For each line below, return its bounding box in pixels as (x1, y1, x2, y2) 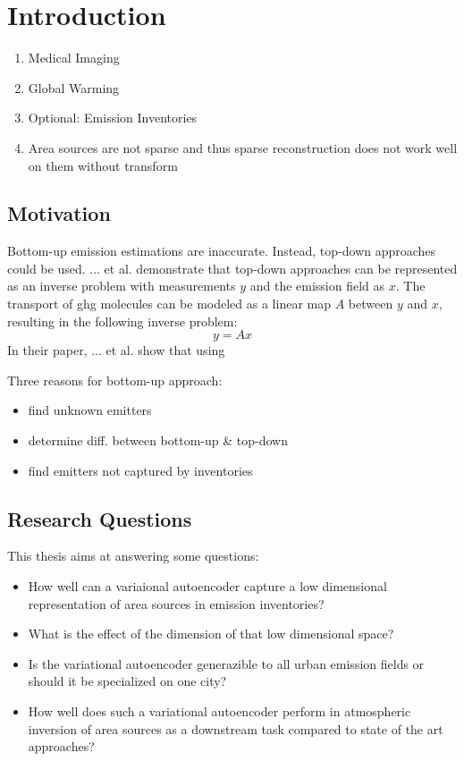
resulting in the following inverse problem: (7, 311, 238, 330)
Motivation (7, 199, 111, 227)
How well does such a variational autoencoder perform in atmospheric (28, 702, 411, 720)
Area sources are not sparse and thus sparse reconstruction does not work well (28, 138, 458, 156)
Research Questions (7, 504, 192, 532)
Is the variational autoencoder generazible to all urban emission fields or (28, 654, 425, 672)
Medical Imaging (28, 48, 120, 67)
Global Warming (28, 78, 120, 97)
